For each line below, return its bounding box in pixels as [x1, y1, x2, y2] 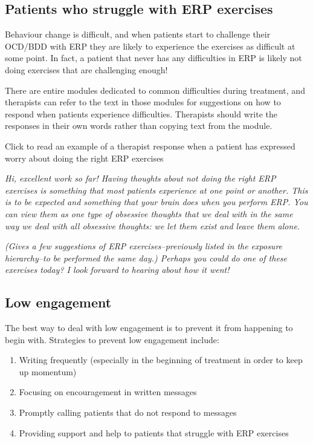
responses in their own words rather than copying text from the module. [5, 119, 273, 132]
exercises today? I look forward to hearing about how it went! [5, 263, 230, 276]
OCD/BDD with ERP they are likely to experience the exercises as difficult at [5, 39, 295, 52]
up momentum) [19, 365, 77, 378]
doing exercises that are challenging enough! [5, 63, 168, 76]
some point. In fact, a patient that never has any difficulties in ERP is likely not [5, 51, 302, 64]
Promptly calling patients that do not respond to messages [19, 406, 237, 419]
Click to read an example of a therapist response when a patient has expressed [5, 139, 295, 152]
